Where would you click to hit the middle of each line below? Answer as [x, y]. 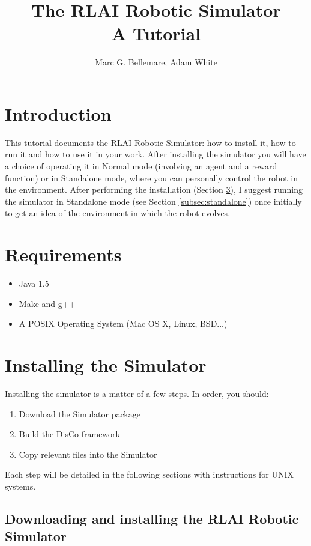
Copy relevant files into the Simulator [88, 454]
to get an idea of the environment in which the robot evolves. [118, 213]
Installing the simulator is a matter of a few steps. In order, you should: [137, 394]
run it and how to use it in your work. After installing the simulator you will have [155, 154]
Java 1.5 [34, 283]
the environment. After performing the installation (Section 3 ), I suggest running [154, 190]
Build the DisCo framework [69, 434]
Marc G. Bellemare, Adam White [156, 62]
